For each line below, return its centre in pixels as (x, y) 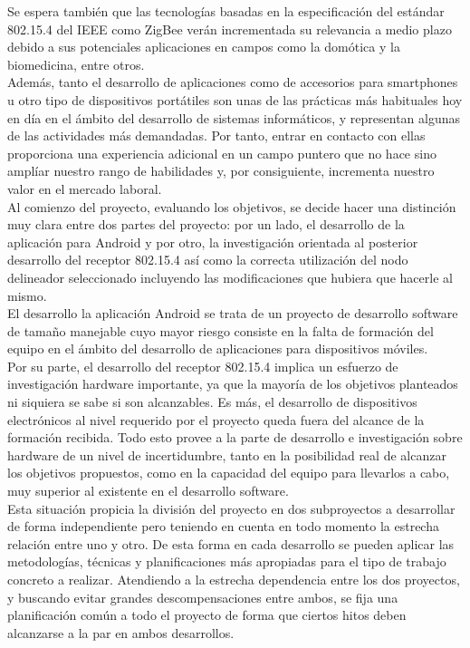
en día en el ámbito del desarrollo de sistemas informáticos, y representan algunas (234, 117)
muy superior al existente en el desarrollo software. (148, 491)
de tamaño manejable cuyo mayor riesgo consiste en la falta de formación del (221, 330)
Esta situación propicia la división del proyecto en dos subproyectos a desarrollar (231, 508)
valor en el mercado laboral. (85, 188)
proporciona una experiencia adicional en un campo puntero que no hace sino (222, 153)
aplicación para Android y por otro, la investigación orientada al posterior (213, 242)
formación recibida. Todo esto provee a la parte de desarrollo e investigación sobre (235, 437)
